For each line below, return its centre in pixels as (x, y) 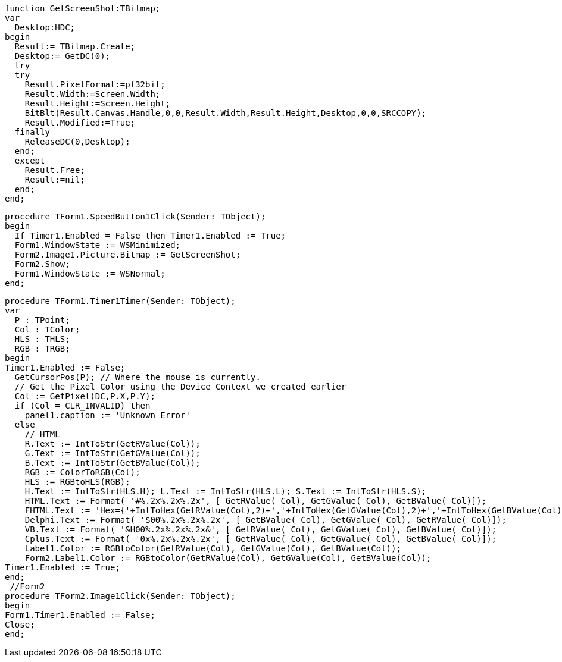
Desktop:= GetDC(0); (63, 56)
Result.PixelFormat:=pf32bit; (95, 84)
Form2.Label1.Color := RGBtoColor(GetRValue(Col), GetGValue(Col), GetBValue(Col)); (228, 558)
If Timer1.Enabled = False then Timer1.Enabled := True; (150, 236)
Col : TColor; (47, 330)
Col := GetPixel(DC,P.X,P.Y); (85, 396)
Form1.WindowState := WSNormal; (90, 274)
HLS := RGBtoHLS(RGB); (77, 482)
